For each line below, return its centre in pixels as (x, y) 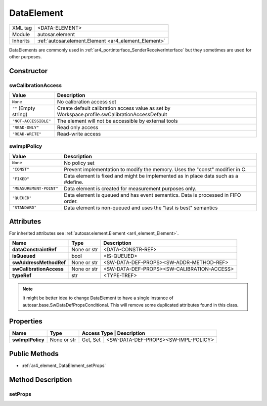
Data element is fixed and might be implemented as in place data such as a (151, 176)
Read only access (78, 128)
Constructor (28, 71)
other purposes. (25, 56)
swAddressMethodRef (39, 262)
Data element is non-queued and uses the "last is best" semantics (141, 208)
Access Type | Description (113, 333)
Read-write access (79, 134)
